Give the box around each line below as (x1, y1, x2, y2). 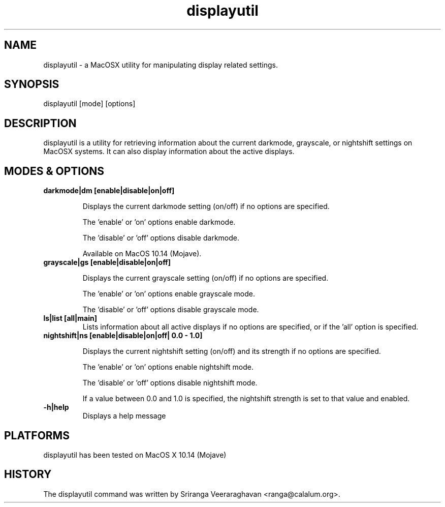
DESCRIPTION (4, 116, 77, 130)
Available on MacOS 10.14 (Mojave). (82, 249, 202, 258)
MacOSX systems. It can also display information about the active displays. (43, 147, 295, 156)
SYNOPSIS (4, 78, 59, 91)
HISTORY (4, 468, 52, 481)
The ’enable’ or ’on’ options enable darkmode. (82, 218, 236, 227)
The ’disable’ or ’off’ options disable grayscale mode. (82, 305, 259, 314)
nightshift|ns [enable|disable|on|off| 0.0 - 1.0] (43, 331, 203, 340)
